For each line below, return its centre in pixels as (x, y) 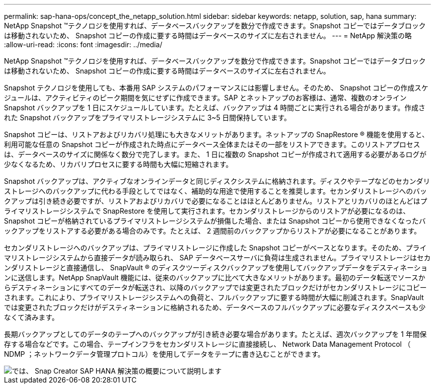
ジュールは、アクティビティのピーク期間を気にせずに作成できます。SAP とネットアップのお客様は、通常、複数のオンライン (205, 98)
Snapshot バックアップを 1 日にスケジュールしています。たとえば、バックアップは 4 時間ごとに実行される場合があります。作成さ (215, 108)
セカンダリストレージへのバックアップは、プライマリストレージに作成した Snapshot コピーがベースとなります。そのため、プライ (216, 248)
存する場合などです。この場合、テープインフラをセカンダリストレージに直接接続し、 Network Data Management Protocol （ (207, 344)
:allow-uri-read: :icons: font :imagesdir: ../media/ (83, 44)
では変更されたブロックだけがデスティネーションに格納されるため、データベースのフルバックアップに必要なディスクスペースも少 (215, 307)
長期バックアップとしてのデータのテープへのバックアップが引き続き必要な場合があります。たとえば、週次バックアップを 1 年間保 (215, 334)
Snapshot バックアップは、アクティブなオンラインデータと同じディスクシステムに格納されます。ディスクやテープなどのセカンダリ (217, 181)
